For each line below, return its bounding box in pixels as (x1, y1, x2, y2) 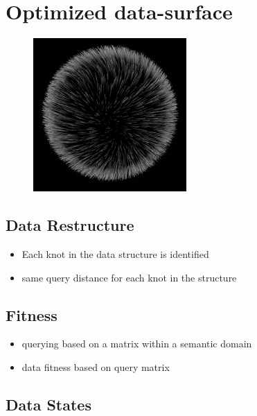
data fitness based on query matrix (21, 359, 170, 374)
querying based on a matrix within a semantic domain (21, 336, 252, 351)
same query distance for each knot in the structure (21, 270, 237, 284)
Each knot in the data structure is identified (21, 246, 209, 261)
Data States (6, 393, 91, 415)
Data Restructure (6, 214, 134, 236)
